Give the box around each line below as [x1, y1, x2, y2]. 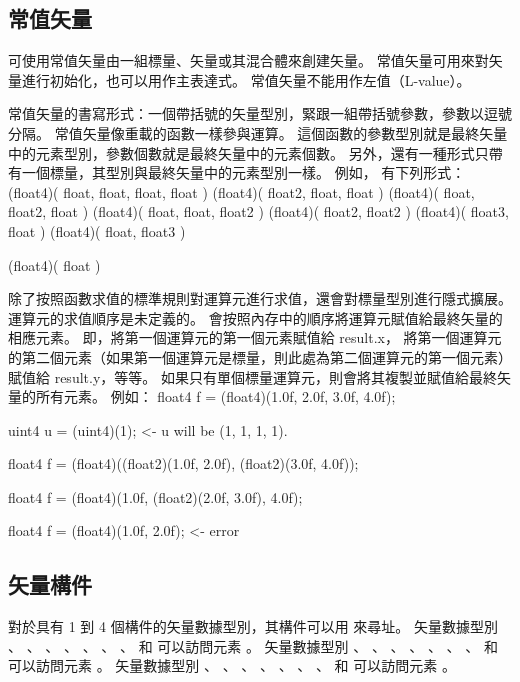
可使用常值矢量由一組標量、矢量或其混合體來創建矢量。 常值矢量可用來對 [8, 50, 489, 71]
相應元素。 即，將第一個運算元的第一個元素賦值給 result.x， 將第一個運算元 [8, 327, 502, 348]
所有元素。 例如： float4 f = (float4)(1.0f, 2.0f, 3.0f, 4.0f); [35, 386, 396, 407]
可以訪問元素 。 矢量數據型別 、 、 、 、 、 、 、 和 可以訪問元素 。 [8, 655, 456, 676]
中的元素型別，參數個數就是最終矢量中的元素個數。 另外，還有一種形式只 [8, 142, 489, 163]
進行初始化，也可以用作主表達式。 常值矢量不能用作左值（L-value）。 [21, 69, 471, 90]
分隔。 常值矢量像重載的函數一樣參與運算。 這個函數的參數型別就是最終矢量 [8, 122, 508, 143]
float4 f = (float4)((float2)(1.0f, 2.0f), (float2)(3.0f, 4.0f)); [8, 453, 359, 474]
